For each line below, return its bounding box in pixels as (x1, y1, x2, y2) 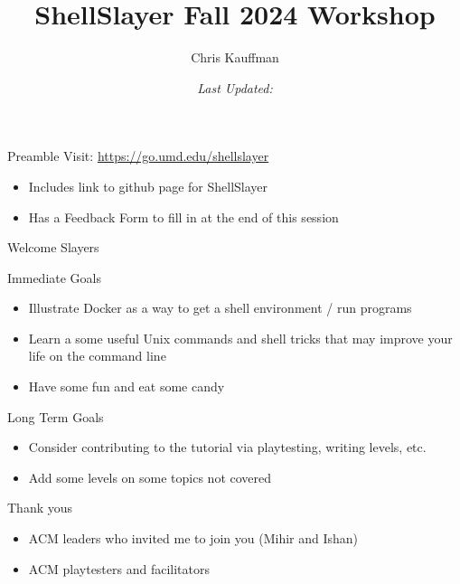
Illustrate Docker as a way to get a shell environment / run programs (28, 298, 412, 317)
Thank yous (7, 498, 73, 517)
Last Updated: (197, 78, 273, 97)
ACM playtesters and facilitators (28, 559, 210, 578)
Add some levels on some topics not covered (28, 467, 272, 486)
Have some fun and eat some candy (28, 377, 225, 396)
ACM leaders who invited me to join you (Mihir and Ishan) (28, 529, 359, 548)
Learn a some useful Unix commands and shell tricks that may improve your (28, 328, 453, 347)
